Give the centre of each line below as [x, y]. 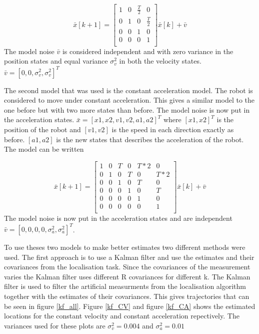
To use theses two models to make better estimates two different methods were [125, 247]
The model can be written [44, 149]
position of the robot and [42, 129]
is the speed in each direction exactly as [173, 129]
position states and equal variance [56, 61]
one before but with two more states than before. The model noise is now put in [127, 109]
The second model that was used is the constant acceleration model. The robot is [128, 90]
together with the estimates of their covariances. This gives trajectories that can [127, 296]
